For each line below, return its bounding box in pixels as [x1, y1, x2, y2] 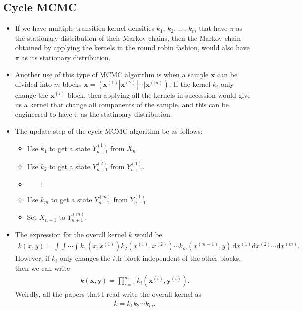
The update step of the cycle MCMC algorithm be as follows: [15, 125, 202, 136]
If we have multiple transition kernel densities [15, 23, 154, 33]
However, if [15, 253, 50, 263]
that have [199, 23, 228, 33]
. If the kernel [169, 79, 211, 89]
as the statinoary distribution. [81, 109, 172, 119]
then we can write [15, 262, 70, 273]
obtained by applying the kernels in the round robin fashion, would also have [15, 42, 250, 53]
